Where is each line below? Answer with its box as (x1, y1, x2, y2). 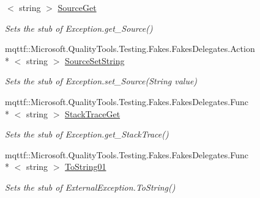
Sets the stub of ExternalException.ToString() (5, 180, 176, 193)
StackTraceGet (65, 107, 121, 120)
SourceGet (58, 1, 97, 13)
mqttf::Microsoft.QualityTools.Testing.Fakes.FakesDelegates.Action (5, 42, 255, 55)
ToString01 (65, 160, 106, 173)
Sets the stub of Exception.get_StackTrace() (5, 128, 169, 141)
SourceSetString (65, 54, 125, 67)
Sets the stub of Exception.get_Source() (5, 21, 153, 34)
